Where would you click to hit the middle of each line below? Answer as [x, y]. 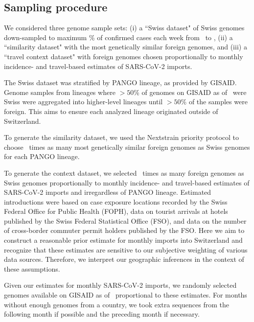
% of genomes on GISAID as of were [190, 92]
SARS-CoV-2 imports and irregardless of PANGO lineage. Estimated [108, 192]
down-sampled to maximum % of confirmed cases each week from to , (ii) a [118, 37]
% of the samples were [214, 102]
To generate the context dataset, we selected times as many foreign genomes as [124, 172]
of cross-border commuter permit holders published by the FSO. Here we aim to [124, 230]
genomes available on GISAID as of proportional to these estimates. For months [126, 295]
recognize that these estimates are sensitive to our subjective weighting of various [126, 249]
